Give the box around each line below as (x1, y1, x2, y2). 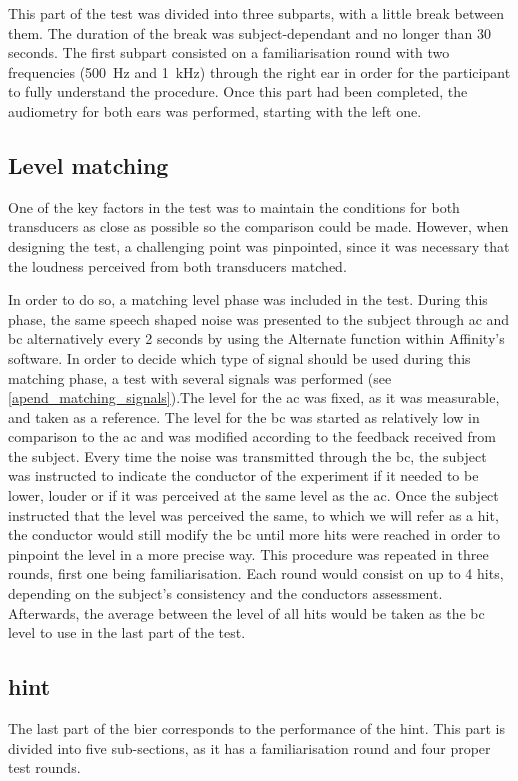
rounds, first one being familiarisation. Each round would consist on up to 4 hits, (8, 563, 504, 584)
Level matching (8, 149, 169, 180)
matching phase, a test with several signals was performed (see (8, 367, 392, 388)
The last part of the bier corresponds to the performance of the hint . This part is (8, 718, 505, 739)
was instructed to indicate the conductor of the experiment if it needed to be (8, 465, 479, 486)
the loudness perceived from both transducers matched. (8, 255, 347, 276)
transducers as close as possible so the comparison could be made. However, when (8, 216, 509, 237)
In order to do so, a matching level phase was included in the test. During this (8, 289, 488, 310)
